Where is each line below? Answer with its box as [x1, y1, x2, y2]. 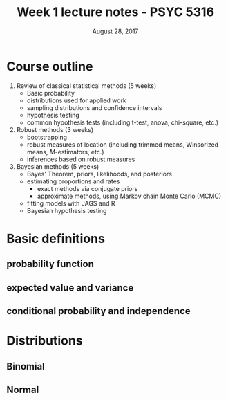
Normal [6, 384, 39, 396]
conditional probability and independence [6, 305, 191, 317]
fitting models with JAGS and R [26, 199, 115, 208]
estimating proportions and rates [26, 177, 120, 185]
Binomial [6, 361, 46, 372]
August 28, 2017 [92, 27, 139, 35]
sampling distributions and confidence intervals [26, 103, 162, 111]
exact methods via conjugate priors [37, 184, 138, 192]
